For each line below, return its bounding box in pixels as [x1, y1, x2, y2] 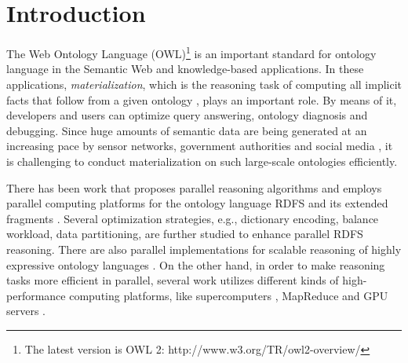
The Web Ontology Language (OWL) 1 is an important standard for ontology [6, 43, 377, 61]
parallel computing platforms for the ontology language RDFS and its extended [6, 195, 388, 211]
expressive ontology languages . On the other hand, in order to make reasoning [6, 256, 385, 273]
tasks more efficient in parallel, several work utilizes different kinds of [6, 272, 339, 288]
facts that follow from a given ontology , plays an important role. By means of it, [6, 91, 397, 108]
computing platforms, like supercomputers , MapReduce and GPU [69, 287, 388, 303]
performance [6, 287, 66, 303]
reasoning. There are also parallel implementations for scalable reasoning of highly [6, 240, 402, 257]
